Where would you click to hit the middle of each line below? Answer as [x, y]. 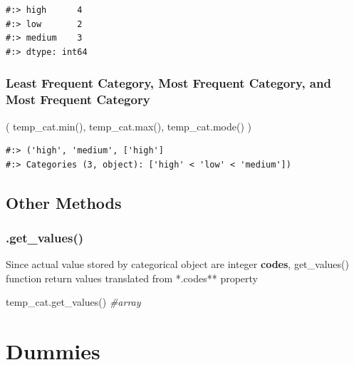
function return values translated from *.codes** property [132, 278]
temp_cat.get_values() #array [73, 302]
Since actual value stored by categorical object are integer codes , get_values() [177, 264]
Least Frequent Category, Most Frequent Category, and [168, 83]
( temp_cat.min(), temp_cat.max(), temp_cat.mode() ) [129, 126]
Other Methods [64, 202]
